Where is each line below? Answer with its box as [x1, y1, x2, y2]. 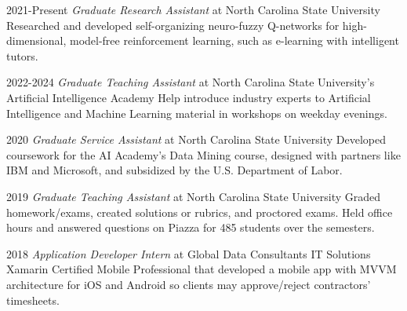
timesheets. [6, 291, 60, 308]
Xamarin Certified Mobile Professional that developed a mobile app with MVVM [6, 261, 397, 277]
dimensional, [6, 32, 67, 49]
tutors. [6, 47, 38, 64]
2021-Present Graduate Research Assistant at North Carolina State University [6, 2, 380, 17]
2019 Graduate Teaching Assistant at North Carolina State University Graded [6, 188, 381, 204]
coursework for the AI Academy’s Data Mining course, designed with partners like [6, 146, 401, 163]
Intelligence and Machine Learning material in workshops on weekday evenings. [6, 104, 387, 121]
